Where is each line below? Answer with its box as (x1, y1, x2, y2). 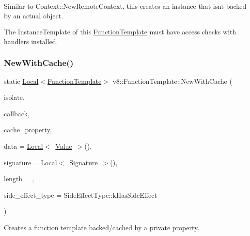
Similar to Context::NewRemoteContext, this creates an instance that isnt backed (4, 1, 247, 11)
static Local (4, 76, 39, 86)
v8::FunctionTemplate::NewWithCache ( (112, 76, 232, 86)
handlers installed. (4, 36, 58, 46)
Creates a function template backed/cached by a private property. (4, 222, 200, 232)
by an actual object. (4, 10, 63, 20)
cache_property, (4, 125, 52, 135)
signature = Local (4, 157, 57, 167)
